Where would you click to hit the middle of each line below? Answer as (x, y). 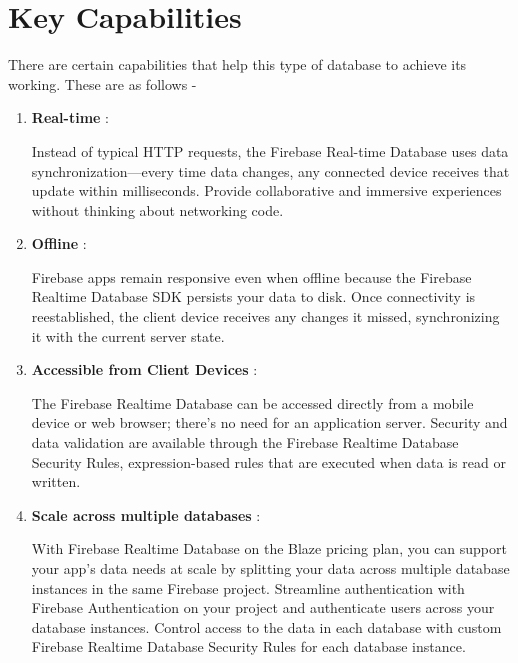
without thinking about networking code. (157, 209)
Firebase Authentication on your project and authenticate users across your (263, 607)
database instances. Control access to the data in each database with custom (266, 626)
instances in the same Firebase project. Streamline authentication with (248, 587)
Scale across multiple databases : (146, 514)
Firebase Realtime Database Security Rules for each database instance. (248, 646)
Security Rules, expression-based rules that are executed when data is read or (268, 461)
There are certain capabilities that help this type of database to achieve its (237, 64)
